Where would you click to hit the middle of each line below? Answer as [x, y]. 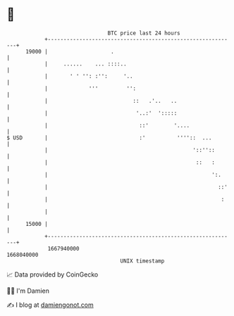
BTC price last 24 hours [144, 33]
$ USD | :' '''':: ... [109, 138]
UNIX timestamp [142, 261]
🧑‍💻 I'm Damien [28, 291]
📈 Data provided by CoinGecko [53, 274]
